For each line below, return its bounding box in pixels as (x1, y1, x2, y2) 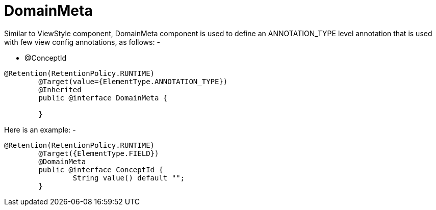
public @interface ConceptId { (38, 165, 163, 174)
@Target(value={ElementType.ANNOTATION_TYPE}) (38, 77, 228, 86)
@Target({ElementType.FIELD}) (38, 149, 159, 157)
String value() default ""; (72, 173, 185, 182)
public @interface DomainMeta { (38, 93, 168, 102)
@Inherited (38, 85, 82, 94)
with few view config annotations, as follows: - (4, 37, 160, 46)
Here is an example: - (4, 125, 76, 134)
